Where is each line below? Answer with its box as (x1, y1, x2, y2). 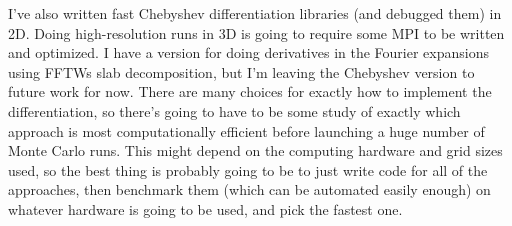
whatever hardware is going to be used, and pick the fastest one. (8, 198, 403, 219)
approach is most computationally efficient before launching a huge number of (8, 120, 485, 141)
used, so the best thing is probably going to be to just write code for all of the (8, 159, 488, 180)
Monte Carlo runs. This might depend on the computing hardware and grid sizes (8, 140, 503, 161)
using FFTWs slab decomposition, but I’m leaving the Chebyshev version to (8, 61, 475, 82)
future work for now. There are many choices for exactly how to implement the (8, 81, 492, 102)
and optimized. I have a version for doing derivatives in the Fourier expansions (8, 42, 489, 63)
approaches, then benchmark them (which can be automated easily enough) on (8, 179, 491, 200)
